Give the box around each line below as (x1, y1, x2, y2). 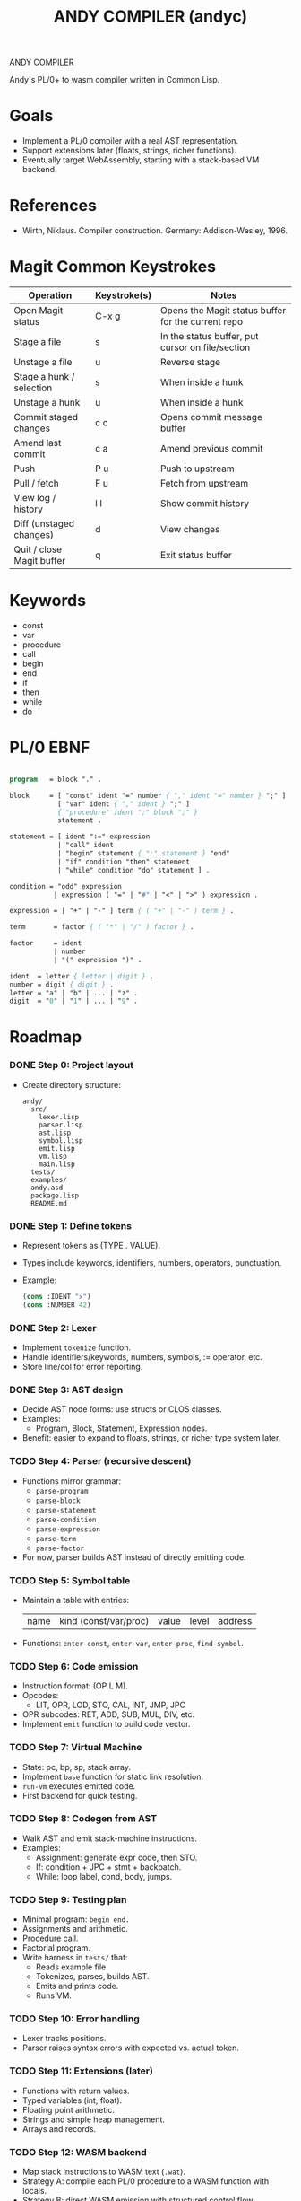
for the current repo (159, 316, 244, 328)
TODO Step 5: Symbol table (9, 1574, 131, 1586)
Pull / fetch (13, 478, 60, 489)
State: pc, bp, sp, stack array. (21, 1761, 132, 1772)
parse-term (35, 1534, 77, 1543)
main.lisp (39, 1160, 75, 1169)
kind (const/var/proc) (59, 1614, 150, 1627)
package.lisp (30, 1191, 80, 1200)
